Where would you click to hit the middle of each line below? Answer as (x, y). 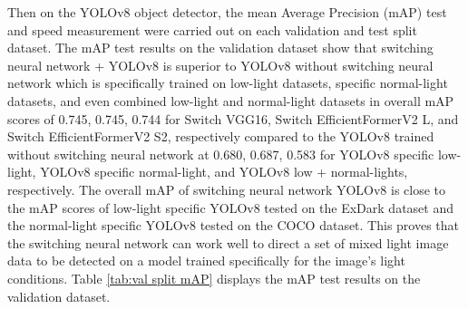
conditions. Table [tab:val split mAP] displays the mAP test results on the (214, 278)
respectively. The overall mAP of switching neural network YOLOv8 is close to (227, 189)
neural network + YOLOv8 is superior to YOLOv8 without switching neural (220, 65)
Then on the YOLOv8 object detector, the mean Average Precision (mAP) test (227, 12)
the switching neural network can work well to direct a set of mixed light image (228, 242)
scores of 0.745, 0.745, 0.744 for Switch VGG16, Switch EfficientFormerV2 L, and (233, 118)
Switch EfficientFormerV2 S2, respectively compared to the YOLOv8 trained (221, 136)
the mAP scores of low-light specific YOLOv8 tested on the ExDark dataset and (230, 207)
